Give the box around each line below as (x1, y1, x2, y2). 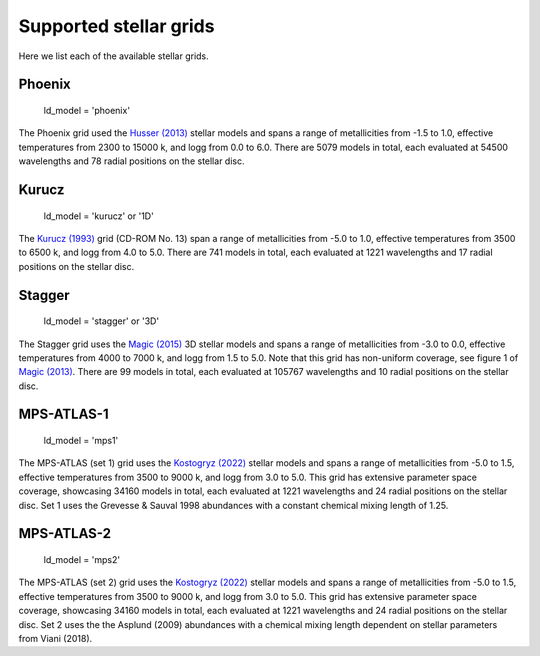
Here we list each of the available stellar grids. (18, 50, 209, 62)
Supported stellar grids (18, 15, 215, 37)
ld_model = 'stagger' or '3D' (43, 315, 160, 327)
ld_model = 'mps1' (43, 435, 119, 447)
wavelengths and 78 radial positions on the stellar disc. (18, 155, 245, 167)
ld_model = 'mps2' (43, 554, 120, 566)
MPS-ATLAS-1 (18, 406, 109, 423)
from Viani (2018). (18, 633, 93, 644)
